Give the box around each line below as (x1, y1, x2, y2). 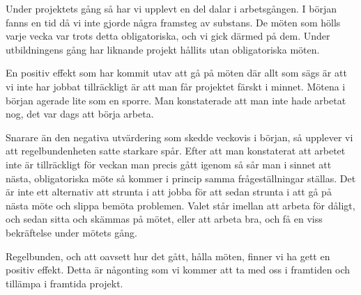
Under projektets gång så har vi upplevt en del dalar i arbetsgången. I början (6, 1, 337, 15)
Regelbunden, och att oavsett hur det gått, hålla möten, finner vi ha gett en (6, 248, 330, 263)
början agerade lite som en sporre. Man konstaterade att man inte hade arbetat (6, 93, 346, 107)
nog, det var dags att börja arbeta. (6, 106, 154, 121)
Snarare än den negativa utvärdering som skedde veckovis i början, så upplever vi (6, 129, 353, 144)
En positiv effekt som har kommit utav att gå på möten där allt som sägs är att (6, 65, 347, 80)
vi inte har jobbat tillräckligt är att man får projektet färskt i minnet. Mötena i (6, 79, 346, 93)
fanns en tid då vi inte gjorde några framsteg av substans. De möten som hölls (6, 15, 341, 29)
